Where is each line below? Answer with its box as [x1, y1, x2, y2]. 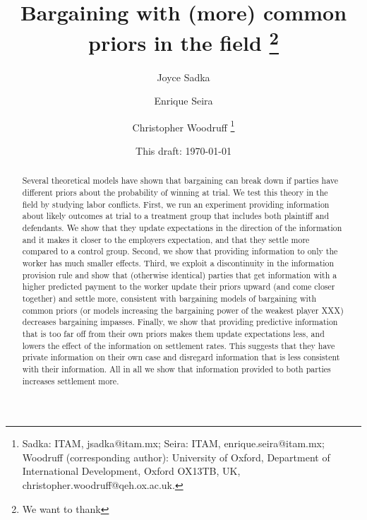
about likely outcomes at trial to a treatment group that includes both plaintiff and [22, 210, 330, 222]
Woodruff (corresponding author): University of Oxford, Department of [22, 449, 330, 464]
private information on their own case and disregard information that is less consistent [22, 351, 340, 363]
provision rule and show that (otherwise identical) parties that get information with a [22, 268, 337, 280]
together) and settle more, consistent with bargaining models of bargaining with [22, 292, 317, 305]
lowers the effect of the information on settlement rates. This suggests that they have [22, 339, 335, 351]
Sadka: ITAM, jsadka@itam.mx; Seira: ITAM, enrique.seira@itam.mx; [22, 436, 325, 451]
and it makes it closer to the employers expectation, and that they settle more [22, 233, 310, 245]
